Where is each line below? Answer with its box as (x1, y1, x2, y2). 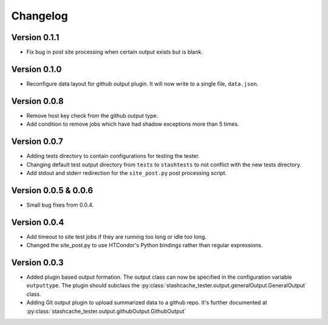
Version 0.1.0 (11, 64, 62, 74)
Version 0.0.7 (11, 137, 64, 147)
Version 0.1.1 (11, 32, 60, 43)
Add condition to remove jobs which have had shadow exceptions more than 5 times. (26, 120, 239, 128)
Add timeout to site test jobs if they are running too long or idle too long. (26, 233, 207, 240)
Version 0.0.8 (11, 96, 64, 106)
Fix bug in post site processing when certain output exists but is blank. (26, 49, 203, 56)
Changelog (11, 9, 68, 22)
